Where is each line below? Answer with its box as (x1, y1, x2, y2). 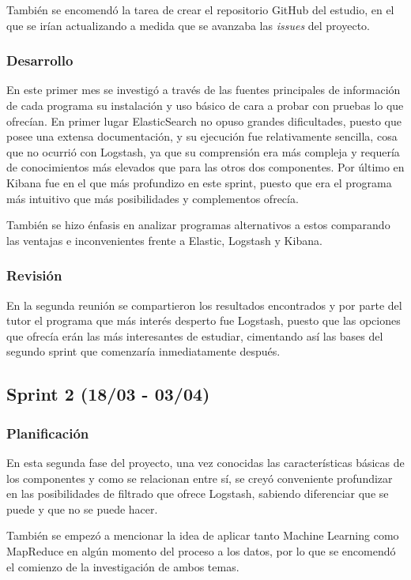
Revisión (6, 266, 62, 285)
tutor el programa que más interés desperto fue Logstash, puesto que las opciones (6, 312, 401, 329)
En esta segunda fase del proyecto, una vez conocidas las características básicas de (6, 454, 405, 470)
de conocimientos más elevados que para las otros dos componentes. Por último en (6, 159, 405, 175)
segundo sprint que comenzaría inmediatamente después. (6, 343, 281, 360)
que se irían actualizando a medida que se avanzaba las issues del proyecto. (6, 17, 370, 33)
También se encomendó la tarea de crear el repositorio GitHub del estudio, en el (6, 2, 394, 17)
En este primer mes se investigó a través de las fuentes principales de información (6, 81, 401, 98)
